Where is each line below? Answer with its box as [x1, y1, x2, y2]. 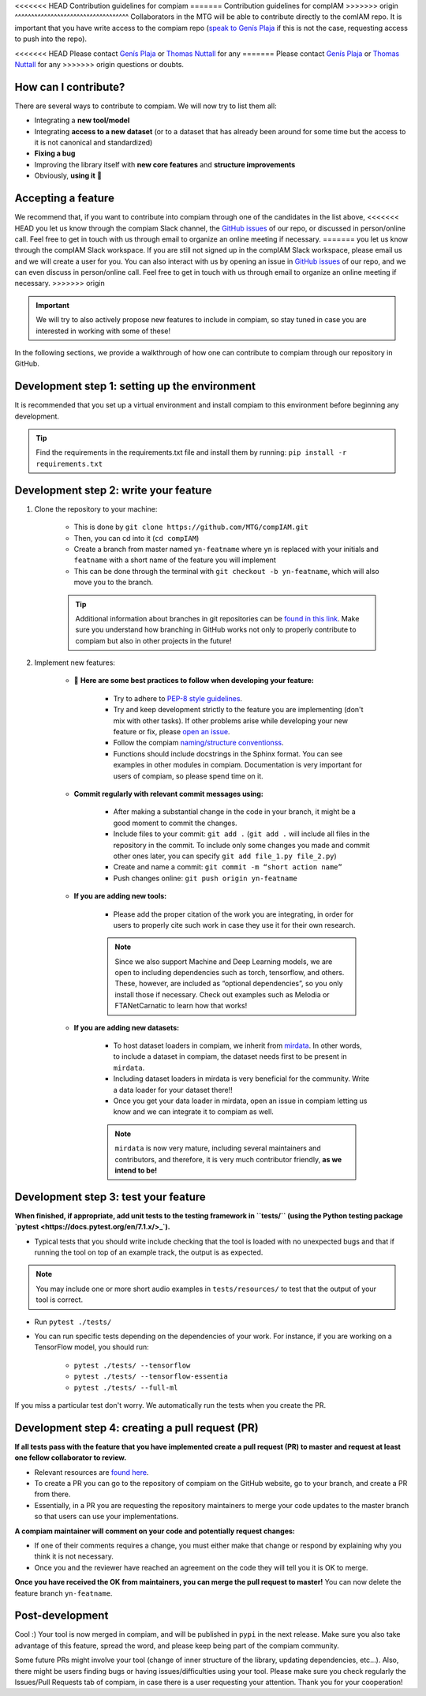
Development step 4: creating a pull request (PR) [14, 1421, 260, 1435]
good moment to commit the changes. [113, 818, 237, 827]
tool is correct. [35, 1295, 83, 1304]
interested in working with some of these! [35, 326, 171, 336]
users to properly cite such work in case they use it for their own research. [113, 920, 356, 929]
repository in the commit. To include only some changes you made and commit [113, 840, 370, 850]
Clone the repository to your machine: [34, 504, 158, 513]
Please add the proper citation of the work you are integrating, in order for [113, 909, 354, 919]
